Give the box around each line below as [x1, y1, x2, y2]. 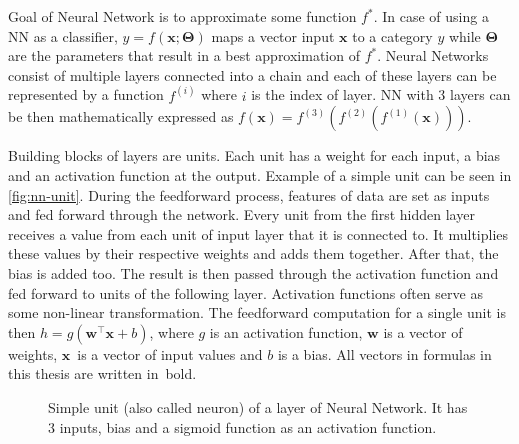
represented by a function [8, 84, 164, 105]
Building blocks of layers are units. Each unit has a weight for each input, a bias [8, 145, 501, 166]
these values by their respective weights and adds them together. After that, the [8, 243, 499, 264]
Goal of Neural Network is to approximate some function [8, 6, 357, 26]
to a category [352, 25, 433, 46]
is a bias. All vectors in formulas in [277, 343, 492, 364]
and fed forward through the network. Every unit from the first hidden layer [8, 204, 475, 225]
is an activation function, [209, 321, 363, 342]
